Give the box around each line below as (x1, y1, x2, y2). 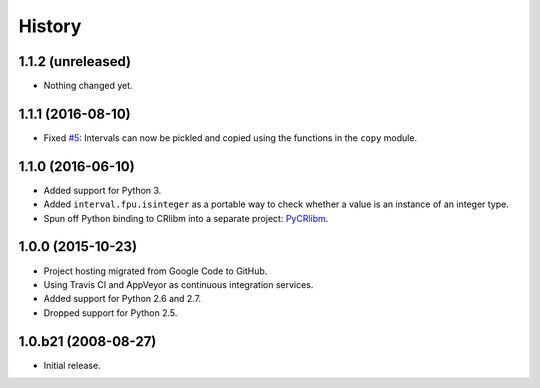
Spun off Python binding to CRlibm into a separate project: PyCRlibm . (43, 212, 329, 224)
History (18, 15, 82, 37)
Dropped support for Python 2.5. (43, 306, 178, 319)
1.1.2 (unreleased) (18, 53, 132, 70)
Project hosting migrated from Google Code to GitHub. (43, 265, 268, 277)
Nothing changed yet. (43, 80, 134, 92)
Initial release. (43, 359, 101, 371)
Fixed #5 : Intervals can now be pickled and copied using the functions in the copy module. (43, 131, 418, 144)
